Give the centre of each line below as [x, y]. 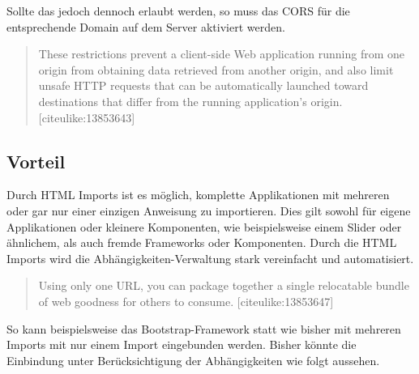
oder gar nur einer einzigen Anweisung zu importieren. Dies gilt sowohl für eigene [209, 210]
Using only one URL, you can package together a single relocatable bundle [224, 285]
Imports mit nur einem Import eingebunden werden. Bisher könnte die [182, 344]
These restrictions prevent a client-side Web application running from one [222, 54]
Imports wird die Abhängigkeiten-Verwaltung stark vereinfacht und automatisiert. [210, 258]
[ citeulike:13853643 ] [87, 117]
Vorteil [36, 161]
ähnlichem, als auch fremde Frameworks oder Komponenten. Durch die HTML [202, 242]
